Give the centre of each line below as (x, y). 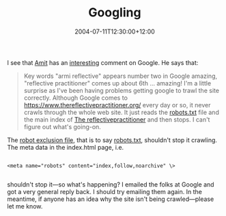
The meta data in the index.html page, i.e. (66, 147)
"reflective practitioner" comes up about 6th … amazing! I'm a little (117, 83)
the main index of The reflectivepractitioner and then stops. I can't (117, 119)
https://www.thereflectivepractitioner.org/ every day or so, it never (117, 105)
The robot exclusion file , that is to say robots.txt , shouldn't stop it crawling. (112, 140)
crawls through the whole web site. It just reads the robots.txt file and (122, 112)
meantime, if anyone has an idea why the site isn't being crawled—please (111, 199)
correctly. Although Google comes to (76, 98)
